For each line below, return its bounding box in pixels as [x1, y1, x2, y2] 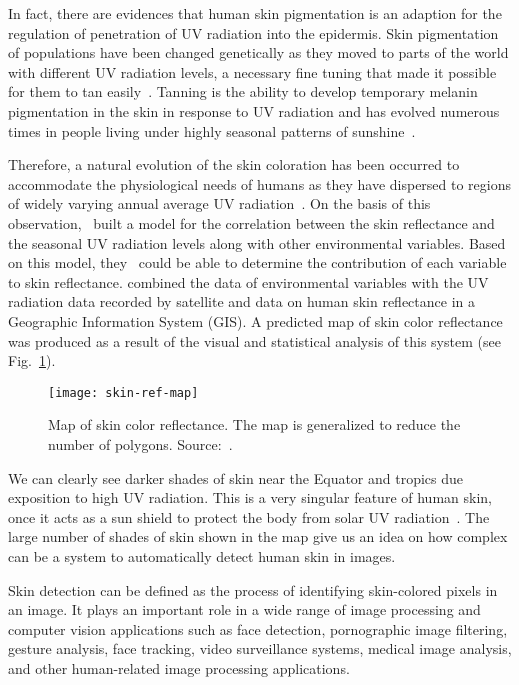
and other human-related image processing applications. [8, 657, 350, 678]
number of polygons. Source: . [48, 433, 233, 454]
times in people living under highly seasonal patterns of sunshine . [8, 120, 416, 141]
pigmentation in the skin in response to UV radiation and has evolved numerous [8, 100, 500, 121]
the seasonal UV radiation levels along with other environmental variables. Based [8, 232, 506, 253]
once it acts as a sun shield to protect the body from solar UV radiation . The [8, 506, 490, 527]
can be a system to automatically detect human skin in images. [8, 545, 396, 566]
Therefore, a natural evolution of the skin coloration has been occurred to [8, 154, 460, 175]
